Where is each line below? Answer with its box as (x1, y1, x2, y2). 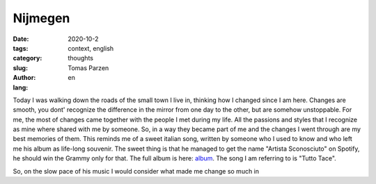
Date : (13, 35, 29, 43)
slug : (13, 63, 28, 72)
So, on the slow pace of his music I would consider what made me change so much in (13, 167, 260, 175)
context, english (68, 44, 114, 52)
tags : (13, 44, 29, 52)
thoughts (68, 54, 94, 62)
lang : (13, 83, 29, 92)
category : (13, 54, 42, 62)
